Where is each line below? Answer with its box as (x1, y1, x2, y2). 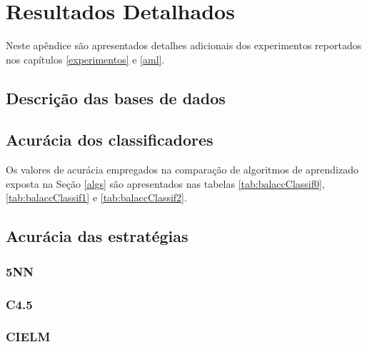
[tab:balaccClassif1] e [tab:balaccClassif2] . (6, 190, 187, 205)
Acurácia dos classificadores (6, 129, 213, 151)
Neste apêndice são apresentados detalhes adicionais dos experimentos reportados (6, 38, 362, 53)
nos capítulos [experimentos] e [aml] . (6, 51, 165, 66)
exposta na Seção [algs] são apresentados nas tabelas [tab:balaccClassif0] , (6, 176, 325, 191)
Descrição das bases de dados (6, 86, 226, 109)
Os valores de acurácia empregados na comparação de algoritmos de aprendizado (6, 162, 359, 177)
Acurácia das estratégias (6, 225, 188, 247)
